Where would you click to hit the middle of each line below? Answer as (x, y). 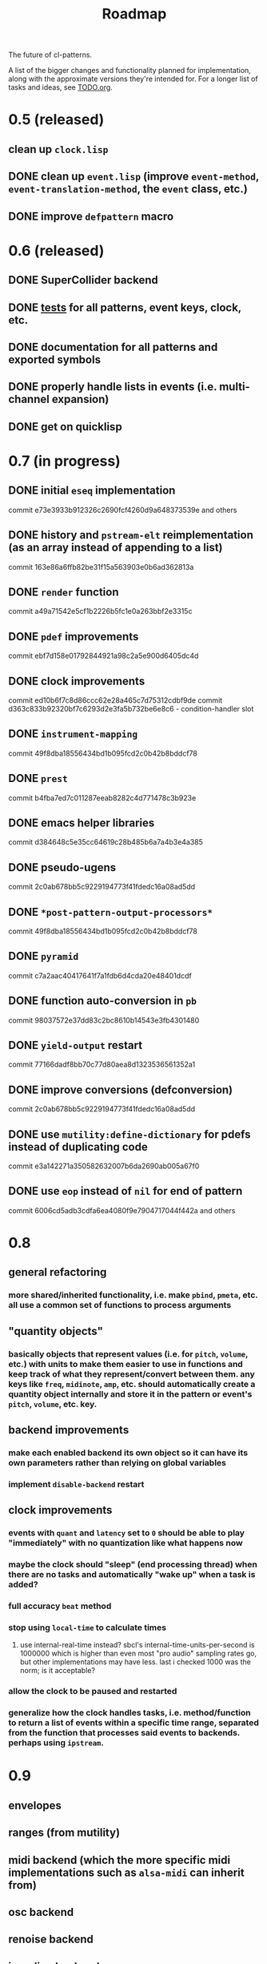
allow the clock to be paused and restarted (93, 1692)
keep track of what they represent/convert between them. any (132, 1373)
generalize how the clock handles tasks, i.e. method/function (130, 1713)
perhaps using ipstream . (56, 1743)
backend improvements (69, 1430)
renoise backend (51, 1940)
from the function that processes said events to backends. (124, 1733)
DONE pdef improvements (74, 637)
